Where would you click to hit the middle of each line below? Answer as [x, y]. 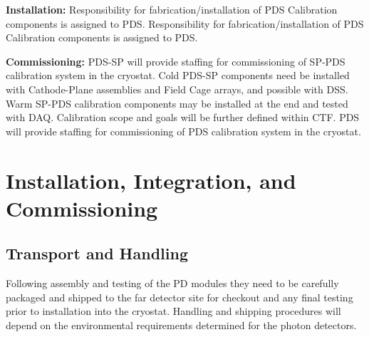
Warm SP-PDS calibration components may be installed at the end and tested [177, 103]
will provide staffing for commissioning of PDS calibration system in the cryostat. [183, 131]
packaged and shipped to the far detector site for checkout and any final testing [180, 297]
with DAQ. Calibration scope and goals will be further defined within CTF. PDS [183, 117]
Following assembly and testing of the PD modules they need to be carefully [172, 283]
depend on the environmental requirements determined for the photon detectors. [181, 325]
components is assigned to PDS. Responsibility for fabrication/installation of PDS [185, 23]
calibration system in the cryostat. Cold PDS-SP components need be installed [178, 75]
